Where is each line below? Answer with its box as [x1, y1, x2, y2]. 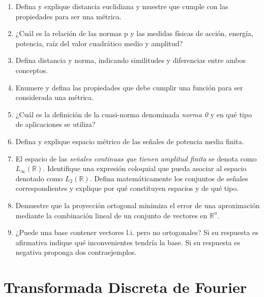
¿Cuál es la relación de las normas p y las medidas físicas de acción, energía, [15, 28, 253, 39]
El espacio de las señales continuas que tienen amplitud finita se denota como [15, 153, 257, 163]
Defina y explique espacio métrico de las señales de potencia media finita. [15, 136, 244, 146]
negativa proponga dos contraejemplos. [15, 247, 137, 257]
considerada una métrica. [15, 92, 94, 103]
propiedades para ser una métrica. [15, 11, 122, 21]
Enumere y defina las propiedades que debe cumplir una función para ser [15, 82, 243, 92]
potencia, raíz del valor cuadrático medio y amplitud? [15, 38, 183, 48]
